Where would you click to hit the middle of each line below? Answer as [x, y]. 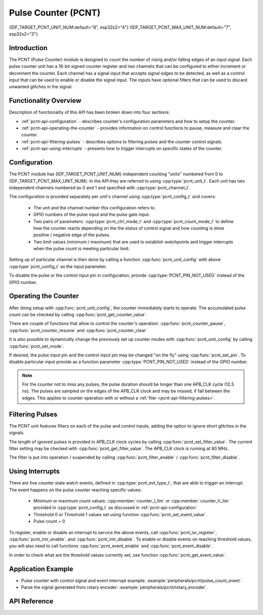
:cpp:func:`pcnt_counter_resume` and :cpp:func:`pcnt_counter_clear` [78, 330]
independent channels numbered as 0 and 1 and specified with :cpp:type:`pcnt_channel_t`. [100, 187]
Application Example [41, 569]
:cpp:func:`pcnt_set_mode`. [37, 346]
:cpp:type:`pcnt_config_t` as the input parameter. [58, 266]
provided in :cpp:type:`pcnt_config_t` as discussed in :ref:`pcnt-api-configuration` [115, 508]
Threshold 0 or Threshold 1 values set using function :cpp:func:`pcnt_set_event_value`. [120, 514]
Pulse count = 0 [49, 522]
